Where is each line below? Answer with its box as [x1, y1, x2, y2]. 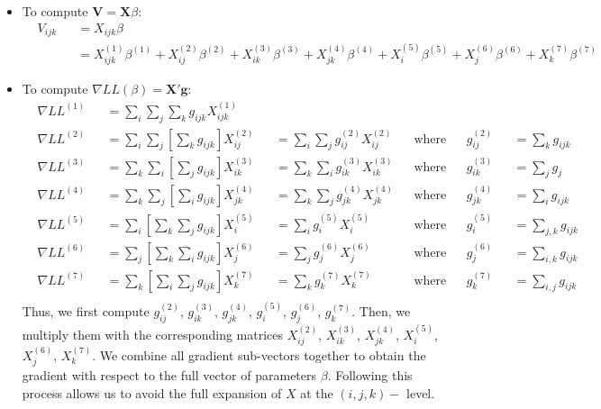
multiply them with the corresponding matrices [22, 324, 284, 343]
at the [300, 383, 333, 402]
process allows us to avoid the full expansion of [22, 383, 282, 402]
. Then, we [351, 302, 411, 321]
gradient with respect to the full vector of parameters [22, 366, 317, 385]
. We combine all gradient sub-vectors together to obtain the [92, 345, 426, 364]
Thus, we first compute [22, 302, 150, 321]
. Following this [327, 366, 413, 385]
